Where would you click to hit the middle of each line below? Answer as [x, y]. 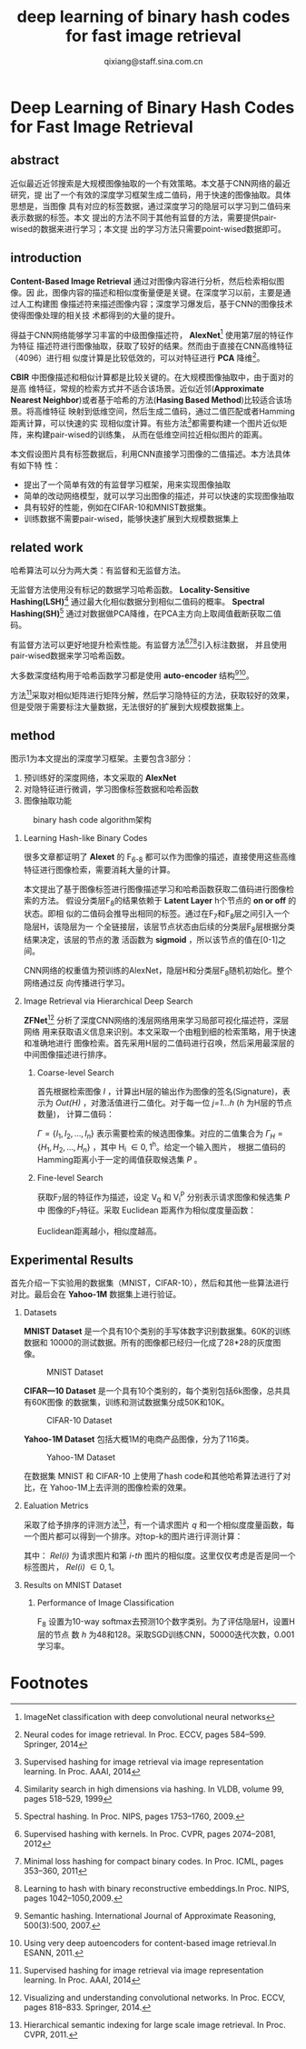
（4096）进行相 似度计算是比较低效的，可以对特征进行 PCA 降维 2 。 [138, 357]
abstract [35, 160]
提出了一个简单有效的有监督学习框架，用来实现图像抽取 [127, 485]
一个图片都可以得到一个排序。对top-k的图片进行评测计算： [133, 1536]
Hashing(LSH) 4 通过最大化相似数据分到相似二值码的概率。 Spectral [138, 600]
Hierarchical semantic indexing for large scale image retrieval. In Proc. [154, 2024]
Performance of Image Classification [106, 1603]
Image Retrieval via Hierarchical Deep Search [108, 1001]
